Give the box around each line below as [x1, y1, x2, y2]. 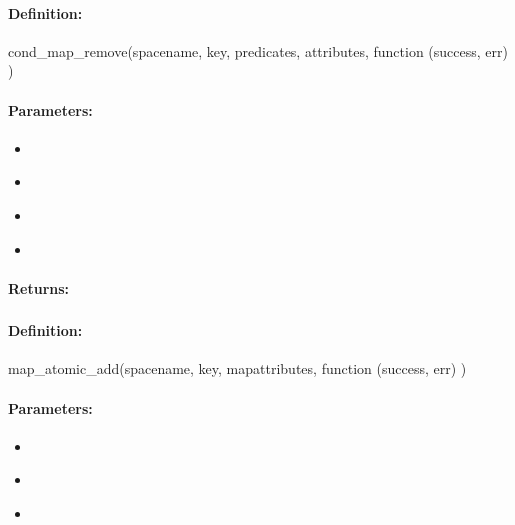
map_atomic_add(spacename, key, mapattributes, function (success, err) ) [8, 358, 467, 379]
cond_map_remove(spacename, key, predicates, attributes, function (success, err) [8, 40, 508, 61]
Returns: [8, 277, 70, 298]
